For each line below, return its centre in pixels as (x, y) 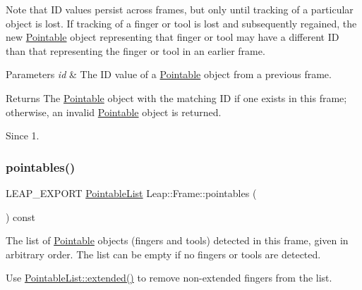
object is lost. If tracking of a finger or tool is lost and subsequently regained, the (181, 23)
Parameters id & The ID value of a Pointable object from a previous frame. (169, 74)
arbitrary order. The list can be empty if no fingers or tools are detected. (163, 254)
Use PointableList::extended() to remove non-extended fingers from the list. (169, 278)
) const (21, 216)
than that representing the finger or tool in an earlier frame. (135, 50)
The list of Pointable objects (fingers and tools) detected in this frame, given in (177, 240)
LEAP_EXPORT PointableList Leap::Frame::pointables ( (131, 193)
